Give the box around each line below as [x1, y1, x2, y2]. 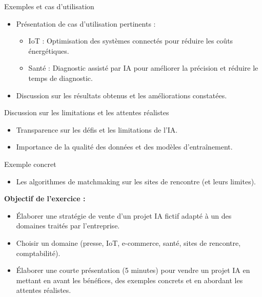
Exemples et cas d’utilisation [4, 1, 94, 11]
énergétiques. [28, 45, 69, 56]
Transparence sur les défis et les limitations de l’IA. [16, 124, 178, 135]
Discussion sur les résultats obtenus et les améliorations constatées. [16, 90, 227, 100]
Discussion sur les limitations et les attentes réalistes [4, 107, 169, 118]
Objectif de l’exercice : [4, 193, 86, 204]
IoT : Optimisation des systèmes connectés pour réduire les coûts [28, 35, 233, 46]
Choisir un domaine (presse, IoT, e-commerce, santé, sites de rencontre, [16, 237, 241, 248]
